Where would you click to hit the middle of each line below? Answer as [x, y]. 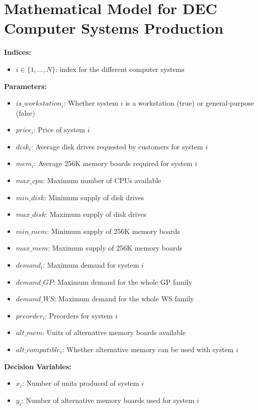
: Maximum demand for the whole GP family [123, 281]
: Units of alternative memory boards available [114, 332]
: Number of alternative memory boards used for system [108, 400]
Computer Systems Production [114, 28]
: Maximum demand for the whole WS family [124, 299]
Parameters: [25, 86]
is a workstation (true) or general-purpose [190, 103]
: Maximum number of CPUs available [102, 180]
